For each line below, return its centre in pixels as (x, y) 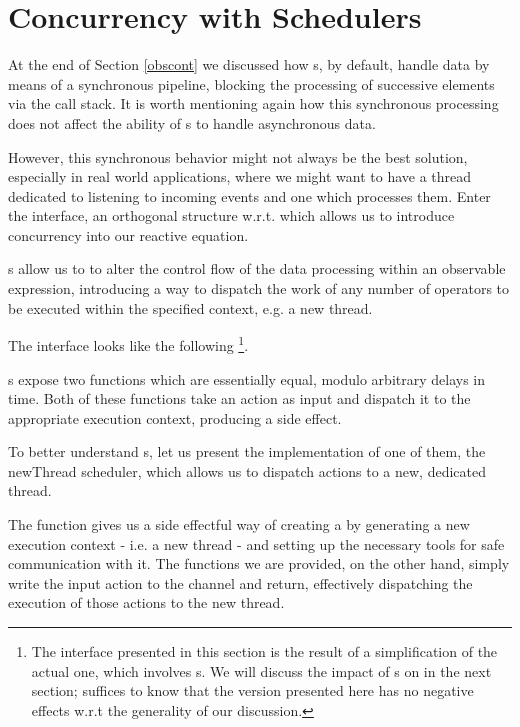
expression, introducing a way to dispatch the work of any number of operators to (259, 288)
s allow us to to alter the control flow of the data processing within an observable (257, 268)
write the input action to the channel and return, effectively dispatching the (240, 582)
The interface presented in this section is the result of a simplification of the (264, 651)
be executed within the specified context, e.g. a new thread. (190, 307)
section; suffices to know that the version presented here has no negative (252, 690)
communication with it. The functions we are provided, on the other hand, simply (259, 563)
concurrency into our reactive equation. (128, 234)
